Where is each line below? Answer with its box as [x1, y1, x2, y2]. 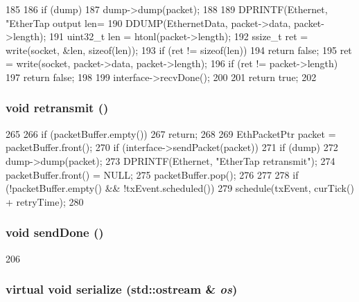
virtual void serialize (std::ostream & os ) [6, 281, 238, 298]
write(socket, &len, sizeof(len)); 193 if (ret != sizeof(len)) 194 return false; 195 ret [6, 42, 352, 57]
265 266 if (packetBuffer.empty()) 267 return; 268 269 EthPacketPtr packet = [6, 126, 336, 141]
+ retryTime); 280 [6, 194, 84, 208]
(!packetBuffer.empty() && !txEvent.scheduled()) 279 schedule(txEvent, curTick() [6, 181, 354, 195]
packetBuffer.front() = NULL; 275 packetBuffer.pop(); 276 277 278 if [6, 167, 299, 181]
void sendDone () [6, 224, 104, 241]
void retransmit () [6, 99, 109, 116]
